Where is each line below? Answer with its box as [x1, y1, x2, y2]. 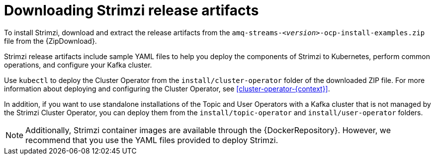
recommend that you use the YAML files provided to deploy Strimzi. [25, 135, 278, 145]
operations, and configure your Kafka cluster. [4, 60, 152, 69]
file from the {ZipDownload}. [4, 36, 97, 45]
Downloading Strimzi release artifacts [4, 2, 259, 19]
